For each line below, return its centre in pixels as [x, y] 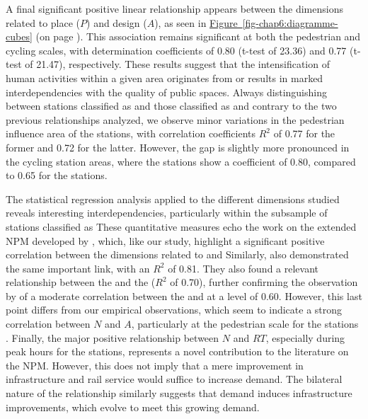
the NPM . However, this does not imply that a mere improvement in [155, 365]
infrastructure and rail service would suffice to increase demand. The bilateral [174, 379]
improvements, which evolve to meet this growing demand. [133, 407]
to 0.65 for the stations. [57, 175]
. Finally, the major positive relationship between [113, 337]
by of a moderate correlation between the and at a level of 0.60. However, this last [184, 295]
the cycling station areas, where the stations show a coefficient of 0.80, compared [181, 161]
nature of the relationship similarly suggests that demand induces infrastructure [179, 393]
